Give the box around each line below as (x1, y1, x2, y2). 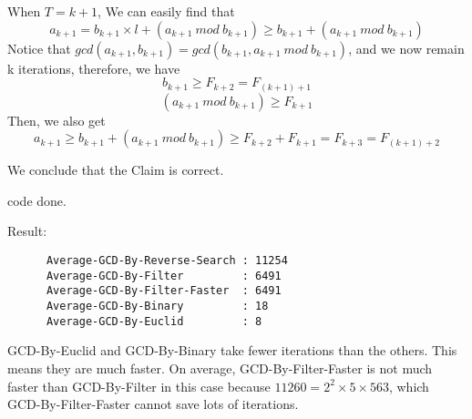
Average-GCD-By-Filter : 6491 (46, 269, 282, 282)
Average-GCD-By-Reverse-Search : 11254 (46, 254, 288, 268)
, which (388, 376, 429, 395)
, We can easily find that (97, 2, 235, 20)
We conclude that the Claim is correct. (7, 160, 224, 179)
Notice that (7, 38, 71, 57)
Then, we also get (7, 110, 106, 129)
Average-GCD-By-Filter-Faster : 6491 (46, 284, 282, 298)
